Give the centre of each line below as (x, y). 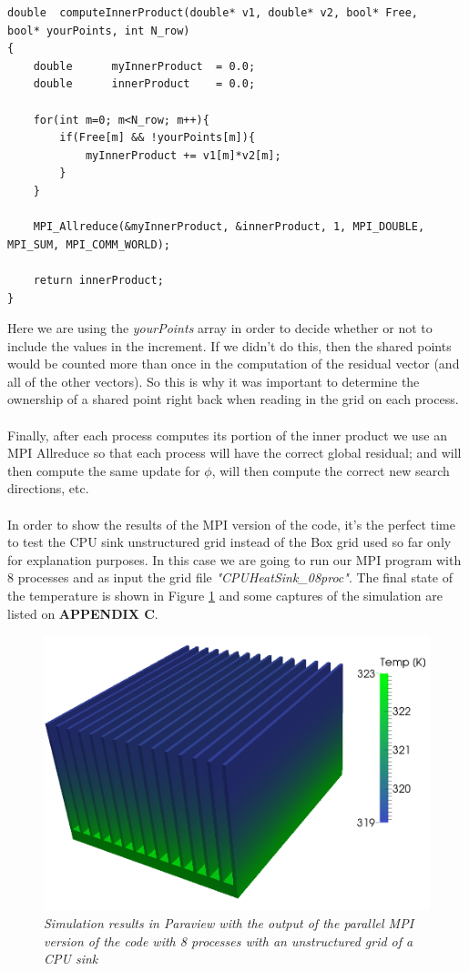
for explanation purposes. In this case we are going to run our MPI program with (234, 559)
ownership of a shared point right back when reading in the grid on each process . (233, 399)
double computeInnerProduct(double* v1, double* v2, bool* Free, (213, 13)
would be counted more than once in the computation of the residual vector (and (234, 364)
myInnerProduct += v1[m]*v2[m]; (183, 155)
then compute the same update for (104, 470)
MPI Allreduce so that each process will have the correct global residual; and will (234, 453)
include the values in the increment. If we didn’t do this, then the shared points (229, 345)
